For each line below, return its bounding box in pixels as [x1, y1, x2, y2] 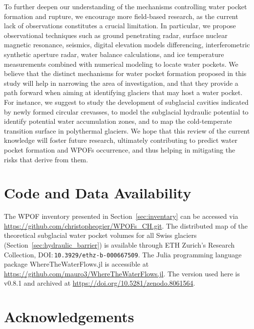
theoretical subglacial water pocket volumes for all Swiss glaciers [4, 230, 197, 240]
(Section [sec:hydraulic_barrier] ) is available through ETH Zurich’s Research [4, 240, 235, 250]
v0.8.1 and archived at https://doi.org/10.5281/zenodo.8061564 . [4, 278, 195, 288]
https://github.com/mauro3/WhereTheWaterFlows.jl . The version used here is [4, 268, 240, 278]
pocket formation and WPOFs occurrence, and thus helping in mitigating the [4, 144, 235, 155]
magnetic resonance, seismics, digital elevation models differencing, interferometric [4, 39, 250, 50]
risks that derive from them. [4, 154, 88, 164]
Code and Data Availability [4, 183, 191, 203]
